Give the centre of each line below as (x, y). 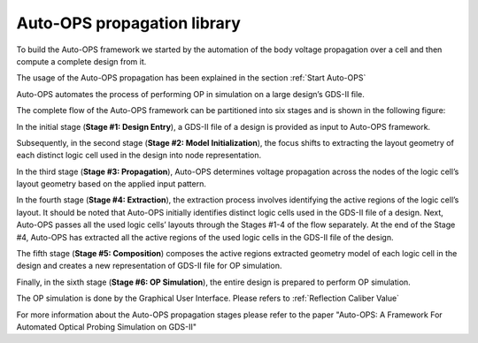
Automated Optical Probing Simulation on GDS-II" (107, 326)
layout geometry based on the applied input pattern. (112, 184)
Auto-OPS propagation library (128, 23)
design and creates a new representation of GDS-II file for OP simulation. (149, 266)
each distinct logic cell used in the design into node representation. (139, 156)
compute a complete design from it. (81, 61)
